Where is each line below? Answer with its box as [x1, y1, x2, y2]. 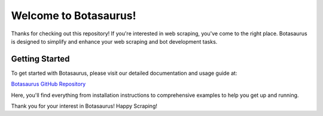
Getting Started [11, 54, 70, 64]
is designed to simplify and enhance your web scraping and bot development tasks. [11, 38, 218, 45]
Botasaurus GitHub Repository [11, 81, 86, 88]
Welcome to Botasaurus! [11, 9, 136, 22]
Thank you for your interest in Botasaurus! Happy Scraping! [11, 102, 158, 110]
